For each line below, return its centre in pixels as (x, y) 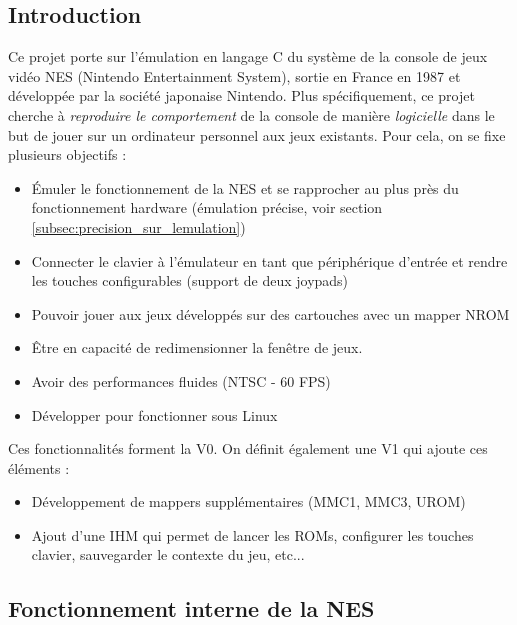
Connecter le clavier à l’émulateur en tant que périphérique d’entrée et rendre (269, 260)
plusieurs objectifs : (67, 154)
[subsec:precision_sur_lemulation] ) (138, 226)
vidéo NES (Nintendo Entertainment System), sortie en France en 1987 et (234, 75)
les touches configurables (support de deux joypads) (190, 280)
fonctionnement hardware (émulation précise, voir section (207, 207)
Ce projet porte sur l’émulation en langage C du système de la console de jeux (248, 56)
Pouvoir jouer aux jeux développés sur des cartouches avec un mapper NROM (270, 313)
